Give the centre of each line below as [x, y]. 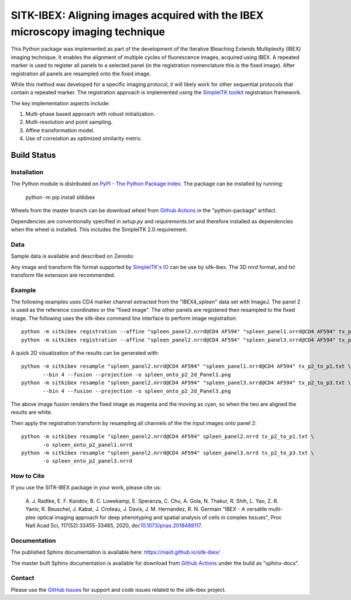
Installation [27, 173]
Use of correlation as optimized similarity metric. [84, 139]
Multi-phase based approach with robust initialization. [90, 114]
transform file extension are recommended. [63, 275]
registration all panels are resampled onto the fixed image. [81, 74]
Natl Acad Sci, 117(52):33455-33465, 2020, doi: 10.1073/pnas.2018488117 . [114, 525]
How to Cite [28, 476]
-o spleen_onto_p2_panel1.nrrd [88, 445]
